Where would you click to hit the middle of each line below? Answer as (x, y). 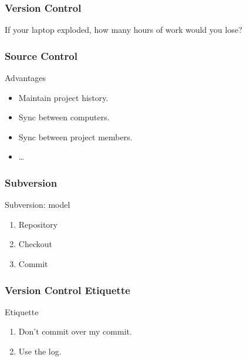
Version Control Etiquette (67, 290)
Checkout (35, 244)
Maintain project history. (63, 97)
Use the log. (40, 351)
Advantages (26, 78)
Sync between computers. (64, 117)
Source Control (41, 55)
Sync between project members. (75, 136)
